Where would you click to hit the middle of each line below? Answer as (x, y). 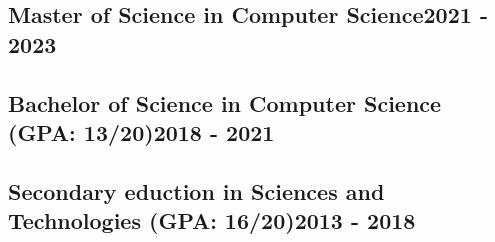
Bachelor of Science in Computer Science (225, 102)
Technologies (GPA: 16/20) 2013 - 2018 (212, 220)
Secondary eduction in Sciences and (196, 190)
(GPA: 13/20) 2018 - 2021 (141, 131)
